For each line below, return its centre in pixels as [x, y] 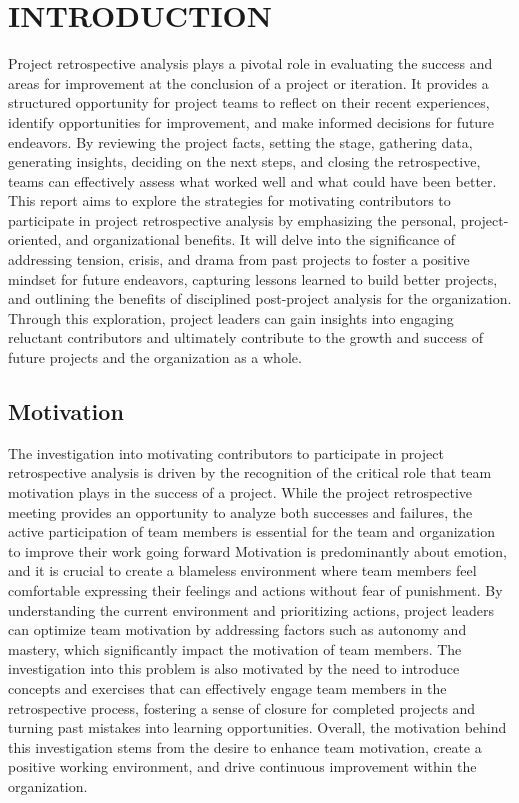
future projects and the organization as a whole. [155, 357]
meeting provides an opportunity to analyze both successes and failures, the [240, 511]
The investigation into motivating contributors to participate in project [226, 452]
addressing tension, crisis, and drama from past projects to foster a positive [239, 259]
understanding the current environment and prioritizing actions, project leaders [251, 609]
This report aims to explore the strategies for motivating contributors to [229, 200]
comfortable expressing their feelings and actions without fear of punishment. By [255, 589]
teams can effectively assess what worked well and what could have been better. [252, 180]
